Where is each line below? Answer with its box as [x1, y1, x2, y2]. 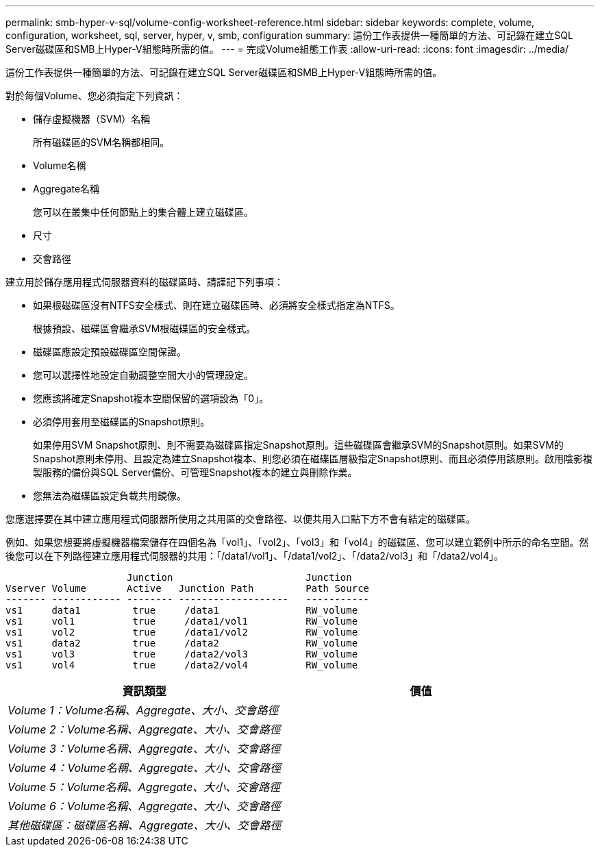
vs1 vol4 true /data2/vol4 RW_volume [5, 660, 358, 671]
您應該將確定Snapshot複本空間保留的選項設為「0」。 [33, 392, 269, 404]
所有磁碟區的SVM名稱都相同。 [33, 136, 170, 148]
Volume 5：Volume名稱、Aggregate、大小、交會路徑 [8, 780, 281, 794]
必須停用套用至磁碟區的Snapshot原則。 [33, 416, 210, 427]
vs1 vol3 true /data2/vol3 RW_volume [5, 649, 358, 660]
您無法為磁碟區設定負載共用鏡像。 [33, 490, 186, 501]
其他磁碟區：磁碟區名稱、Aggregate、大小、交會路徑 [8, 818, 282, 832]
